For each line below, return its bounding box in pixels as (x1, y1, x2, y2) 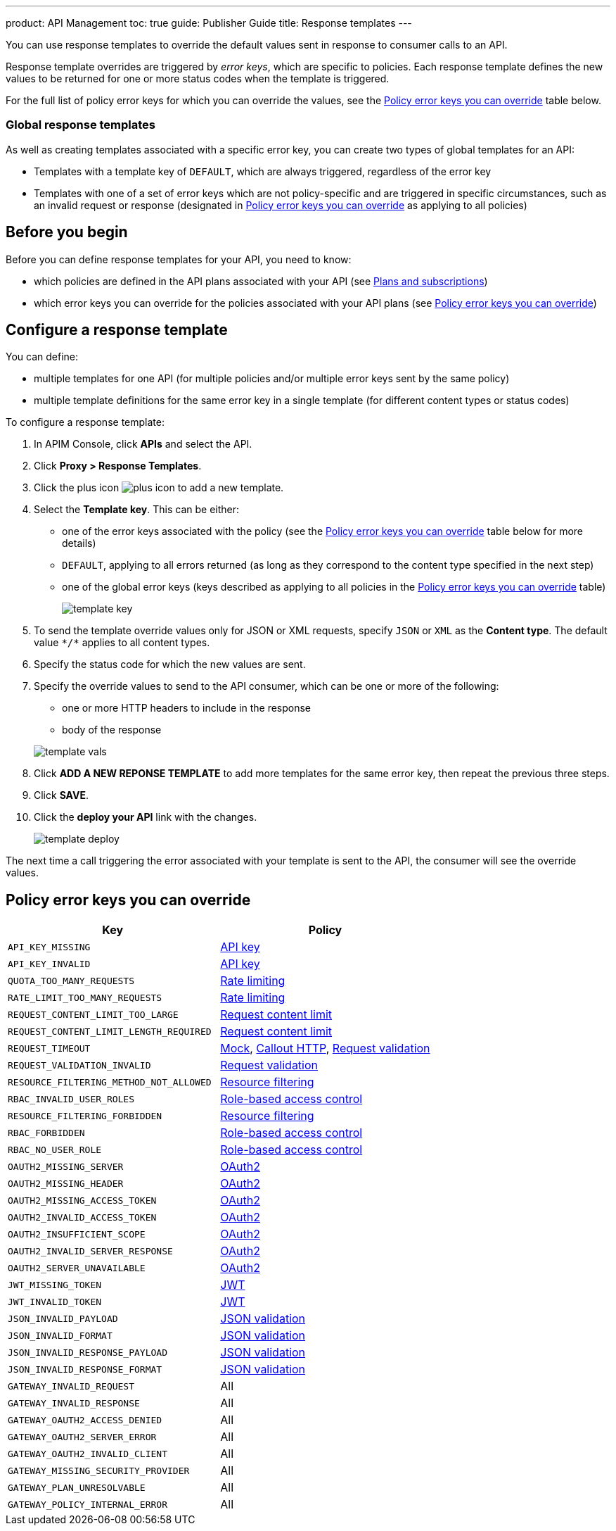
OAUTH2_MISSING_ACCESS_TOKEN (8, 1195, 157, 1206)
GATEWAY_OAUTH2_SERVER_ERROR (8, 1431, 157, 1442)
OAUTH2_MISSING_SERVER (8, 1161, 124, 1172)
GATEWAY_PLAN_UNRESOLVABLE (8, 1482, 146, 1493)
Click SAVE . (34, 789, 89, 802)
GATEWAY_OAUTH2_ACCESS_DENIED (8, 1414, 162, 1425)
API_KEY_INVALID (8, 958, 91, 969)
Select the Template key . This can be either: (34, 503, 240, 516)
